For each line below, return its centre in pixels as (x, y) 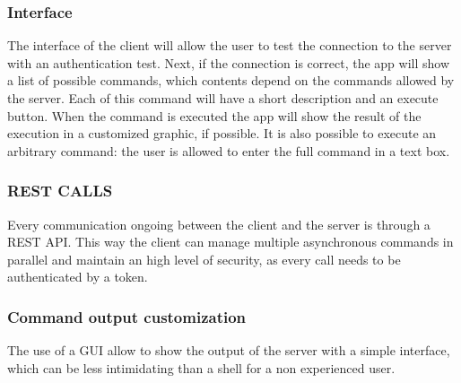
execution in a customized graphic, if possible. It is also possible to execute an (222, 133)
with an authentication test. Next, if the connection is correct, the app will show (229, 62)
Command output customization (127, 316)
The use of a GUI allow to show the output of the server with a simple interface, (229, 350)
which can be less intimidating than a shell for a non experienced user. (201, 367)
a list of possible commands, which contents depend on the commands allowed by (231, 80)
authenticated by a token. (78, 277)
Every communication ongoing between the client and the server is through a (219, 224)
